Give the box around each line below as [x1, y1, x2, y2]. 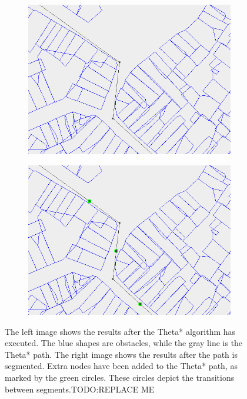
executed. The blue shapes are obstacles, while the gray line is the [5, 337, 243, 349]
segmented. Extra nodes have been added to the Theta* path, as [5, 360, 238, 372]
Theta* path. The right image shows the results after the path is [5, 348, 238, 360]
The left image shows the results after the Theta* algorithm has [5, 325, 236, 337]
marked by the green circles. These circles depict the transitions [5, 371, 235, 383]
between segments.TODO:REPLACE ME [5, 383, 155, 395]
